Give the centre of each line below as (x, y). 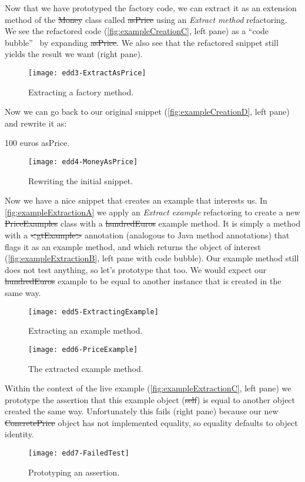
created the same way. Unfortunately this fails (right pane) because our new (142, 411)
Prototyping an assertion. (74, 472)
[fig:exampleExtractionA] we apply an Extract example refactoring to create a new (152, 212)
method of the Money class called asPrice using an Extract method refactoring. (146, 19)
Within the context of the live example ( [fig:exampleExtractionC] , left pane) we (148, 388)
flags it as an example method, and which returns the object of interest (133, 246)
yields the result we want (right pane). (74, 54)
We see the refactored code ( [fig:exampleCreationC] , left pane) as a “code (137, 31)
